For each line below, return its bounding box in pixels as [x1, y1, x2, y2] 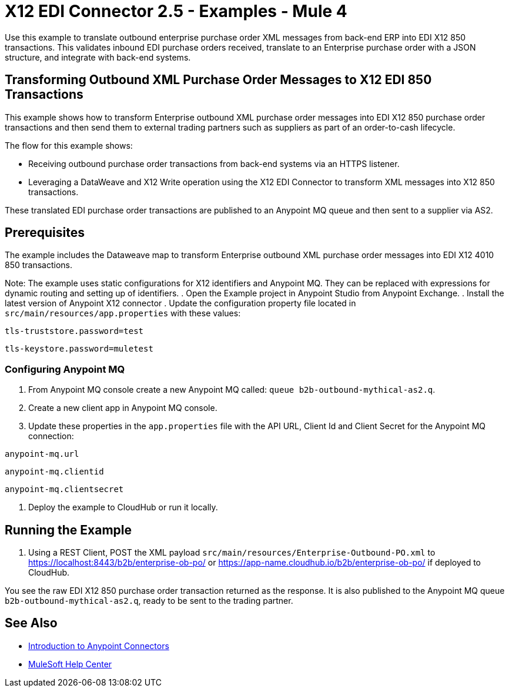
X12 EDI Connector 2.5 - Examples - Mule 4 [5, 1, 347, 21]
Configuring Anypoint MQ [5, 363, 125, 375]
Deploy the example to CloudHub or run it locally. [28, 502, 218, 513]
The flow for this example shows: [5, 140, 133, 151]
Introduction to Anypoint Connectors [28, 640, 169, 651]
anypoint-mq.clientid [5, 467, 104, 477]
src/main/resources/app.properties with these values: [5, 308, 241, 319]
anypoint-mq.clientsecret [5, 484, 124, 494]
